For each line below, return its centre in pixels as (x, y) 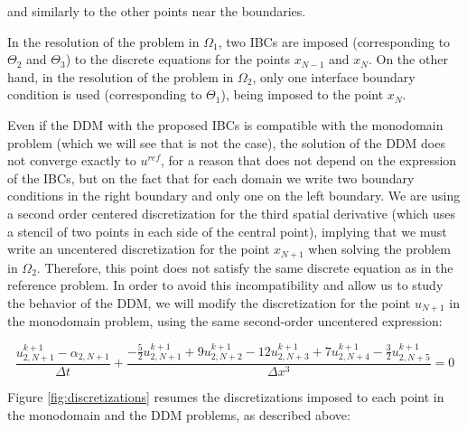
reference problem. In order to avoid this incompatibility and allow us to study (225, 285)
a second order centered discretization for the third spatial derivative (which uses (232, 213)
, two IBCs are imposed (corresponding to (334, 41)
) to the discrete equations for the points (178, 59)
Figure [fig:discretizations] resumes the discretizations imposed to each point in (226, 397)
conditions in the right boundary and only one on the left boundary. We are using (234, 196)
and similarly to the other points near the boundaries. (157, 11)
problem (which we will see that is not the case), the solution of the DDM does (226, 142)
